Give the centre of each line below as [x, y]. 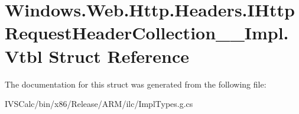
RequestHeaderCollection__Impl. [147, 33]
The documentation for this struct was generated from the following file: [136, 84]
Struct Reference [119, 56]
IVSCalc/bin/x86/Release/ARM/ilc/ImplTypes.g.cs [99, 104]
